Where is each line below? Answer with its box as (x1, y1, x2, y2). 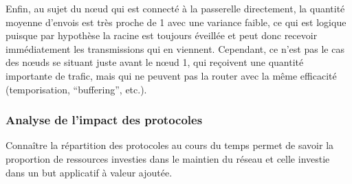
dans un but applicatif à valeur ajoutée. (5, 165, 173, 179)
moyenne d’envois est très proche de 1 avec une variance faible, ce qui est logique (5, 14, 346, 29)
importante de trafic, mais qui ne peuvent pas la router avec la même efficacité (5, 68, 337, 82)
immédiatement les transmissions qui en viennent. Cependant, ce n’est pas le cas (5, 41, 344, 56)
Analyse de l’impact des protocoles (5, 111, 203, 128)
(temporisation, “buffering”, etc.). (5, 82, 147, 96)
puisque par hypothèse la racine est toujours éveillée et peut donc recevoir (5, 28, 318, 43)
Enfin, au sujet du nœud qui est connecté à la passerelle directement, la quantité (5, 1, 345, 15)
